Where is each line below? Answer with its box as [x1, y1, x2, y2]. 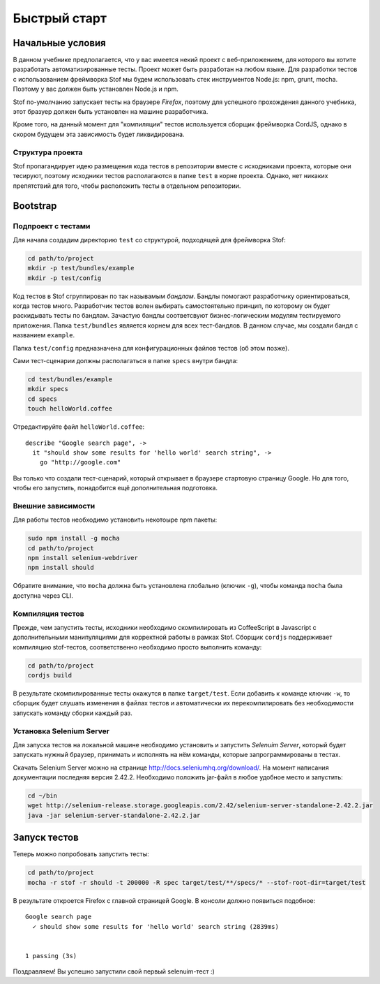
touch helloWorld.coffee [27, 405, 113, 413]
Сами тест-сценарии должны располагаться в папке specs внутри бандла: [13, 356, 238, 365]
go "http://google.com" [39, 458, 121, 467]
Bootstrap [13, 200, 57, 212]
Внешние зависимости [13, 501, 96, 511]
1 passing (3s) [25, 952, 77, 960]
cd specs [27, 395, 58, 403]
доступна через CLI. [13, 591, 73, 600]
